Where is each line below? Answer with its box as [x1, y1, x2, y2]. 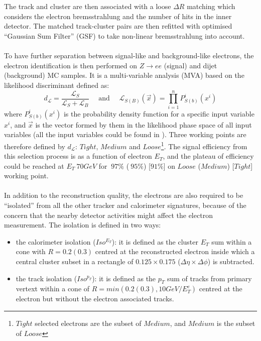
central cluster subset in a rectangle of [16, 256, 134, 267]
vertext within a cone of [16, 283, 90, 294]
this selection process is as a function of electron [4, 151, 152, 161]
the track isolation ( [16, 273, 77, 283]
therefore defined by [4, 141, 65, 151]
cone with [16, 246, 46, 257]
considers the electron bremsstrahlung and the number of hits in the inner [4, 11, 232, 21]
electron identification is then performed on [4, 60, 138, 70]
